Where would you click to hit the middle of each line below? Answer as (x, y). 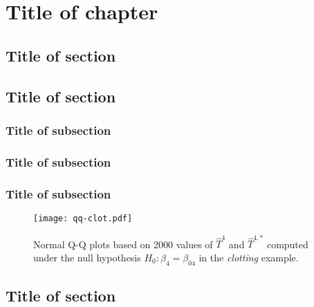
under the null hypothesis (87, 257)
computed (287, 244)
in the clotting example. (249, 257)
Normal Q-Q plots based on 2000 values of (123, 244)
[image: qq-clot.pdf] (83, 218)
